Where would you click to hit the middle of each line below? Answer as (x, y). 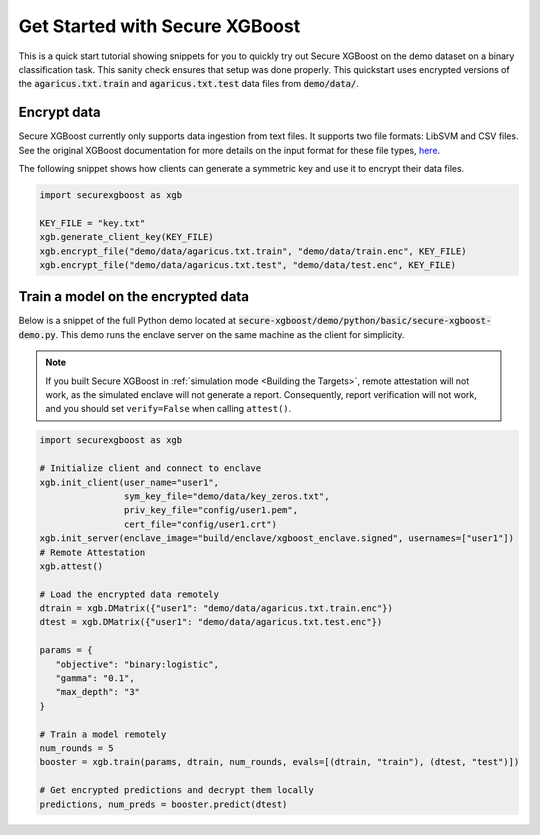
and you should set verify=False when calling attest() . (168, 409)
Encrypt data (60, 112)
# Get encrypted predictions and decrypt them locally (176, 790)
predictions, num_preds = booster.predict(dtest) (163, 804)
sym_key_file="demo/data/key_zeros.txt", (226, 496)
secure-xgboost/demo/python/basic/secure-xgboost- (365, 321)
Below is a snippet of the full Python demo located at (127, 321)
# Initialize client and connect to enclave (150, 468)
